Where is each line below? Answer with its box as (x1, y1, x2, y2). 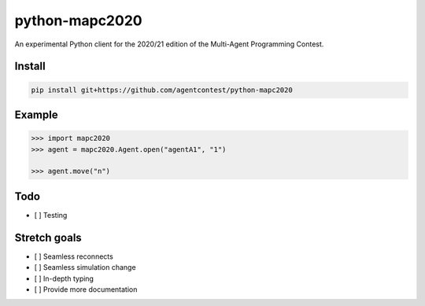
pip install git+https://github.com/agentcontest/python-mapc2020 (31, 85, 293, 94)
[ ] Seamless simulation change (34, 263, 137, 272)
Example (14, 108, 58, 121)
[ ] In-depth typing (34, 274, 94, 283)
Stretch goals (14, 230, 82, 244)
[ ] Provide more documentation (34, 284, 138, 294)
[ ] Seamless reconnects (34, 252, 113, 261)
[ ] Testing (34, 210, 68, 219)
